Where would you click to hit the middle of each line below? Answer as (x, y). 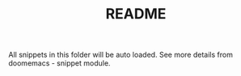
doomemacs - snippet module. (59, 63)
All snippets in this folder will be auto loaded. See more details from (120, 55)
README (136, 14)
